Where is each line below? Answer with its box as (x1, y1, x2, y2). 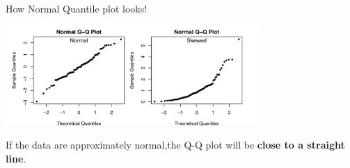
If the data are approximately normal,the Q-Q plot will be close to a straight (6, 137, 345, 152)
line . (6, 151, 26, 165)
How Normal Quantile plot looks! (6, 1, 148, 15)
